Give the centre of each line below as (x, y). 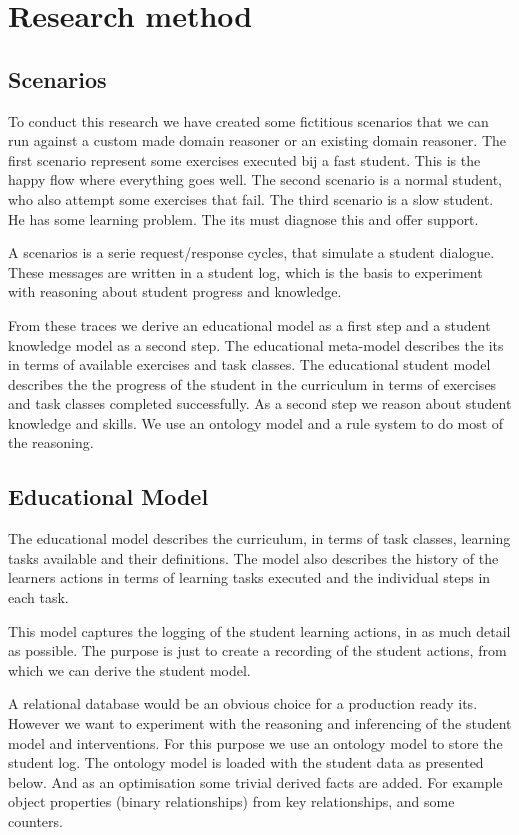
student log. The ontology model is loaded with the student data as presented (246, 762)
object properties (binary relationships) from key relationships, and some (231, 801)
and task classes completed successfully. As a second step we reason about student (260, 403)
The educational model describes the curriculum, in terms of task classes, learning (259, 538)
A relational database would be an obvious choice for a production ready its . (243, 703)
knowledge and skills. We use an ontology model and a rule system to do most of (256, 422)
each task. (38, 597)
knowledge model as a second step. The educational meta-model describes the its (256, 344)
